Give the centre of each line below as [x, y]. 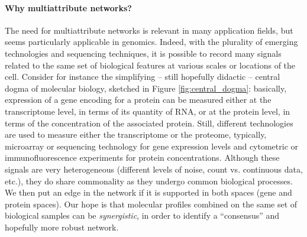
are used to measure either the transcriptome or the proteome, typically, [136, 134]
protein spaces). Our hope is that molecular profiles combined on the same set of [151, 204]
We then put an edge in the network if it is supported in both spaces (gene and [148, 192]
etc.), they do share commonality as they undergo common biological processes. [149, 181]
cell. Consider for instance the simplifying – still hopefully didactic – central [143, 77]
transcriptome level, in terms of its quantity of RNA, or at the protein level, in [148, 111]
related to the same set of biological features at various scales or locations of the [150, 65]
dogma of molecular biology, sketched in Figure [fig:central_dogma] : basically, [146, 88]
